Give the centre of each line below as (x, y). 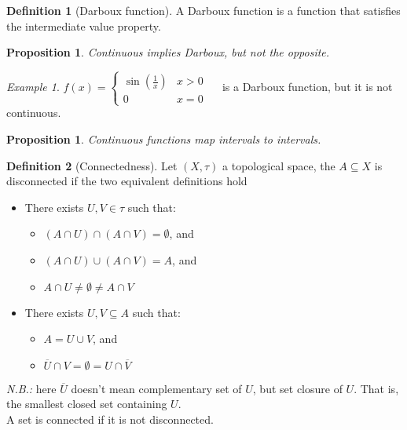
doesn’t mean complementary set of (156, 388)
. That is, (376, 388)
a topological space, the (279, 165)
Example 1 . (33, 87)
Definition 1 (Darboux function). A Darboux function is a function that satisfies (203, 10)
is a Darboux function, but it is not (307, 87)
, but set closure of (297, 388)
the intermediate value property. (84, 26)
